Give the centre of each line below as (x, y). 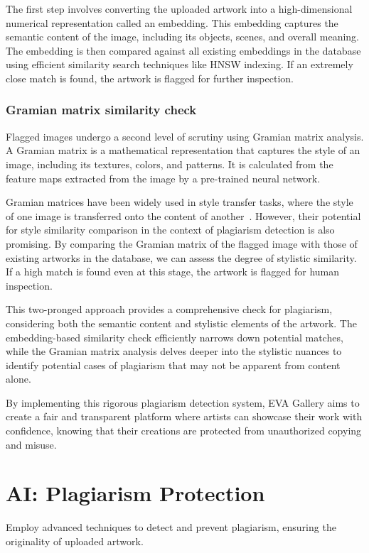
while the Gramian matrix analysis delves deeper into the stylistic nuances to (174, 351)
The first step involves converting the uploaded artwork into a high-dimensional (179, 9)
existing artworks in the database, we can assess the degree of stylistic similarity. (181, 257)
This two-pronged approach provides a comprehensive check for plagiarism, (169, 309)
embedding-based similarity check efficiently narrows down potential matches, (175, 337)
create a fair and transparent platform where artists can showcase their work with (184, 416)
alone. (18, 379)
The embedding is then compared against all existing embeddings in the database (183, 50)
